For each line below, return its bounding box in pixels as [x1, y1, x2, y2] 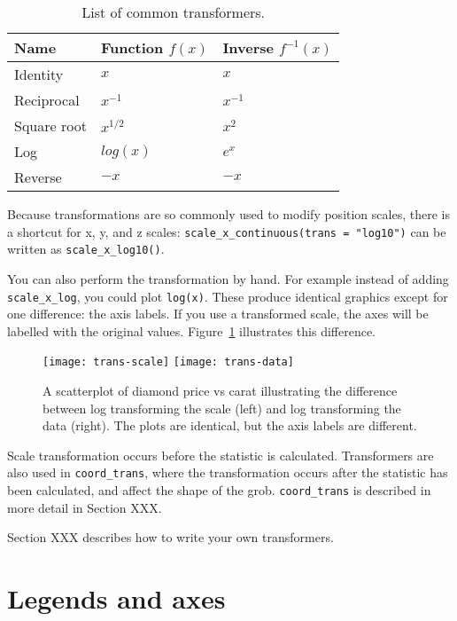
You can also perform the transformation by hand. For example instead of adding [7, 269, 449, 287]
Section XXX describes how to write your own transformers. [7, 528, 334, 546]
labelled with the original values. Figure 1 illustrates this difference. [7, 321, 376, 340]
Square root [14, 115, 87, 136]
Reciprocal [14, 90, 80, 110]
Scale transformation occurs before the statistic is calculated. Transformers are [7, 445, 434, 464]
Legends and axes [7, 580, 226, 617]
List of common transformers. [81, 2, 266, 22]
